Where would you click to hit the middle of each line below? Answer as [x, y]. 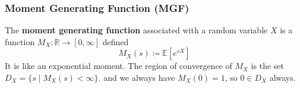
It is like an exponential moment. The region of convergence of [119, 66]
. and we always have [137, 77]
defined [116, 41]
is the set [267, 66]
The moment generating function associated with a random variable [136, 30]
